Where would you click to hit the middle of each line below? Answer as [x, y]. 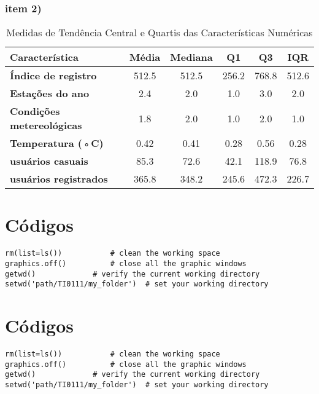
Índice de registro [53, 76]
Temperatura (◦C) [57, 143]
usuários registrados [59, 179]
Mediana [191, 57]
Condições [35, 111]
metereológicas [46, 125]
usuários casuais [49, 161]
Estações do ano [50, 93]
